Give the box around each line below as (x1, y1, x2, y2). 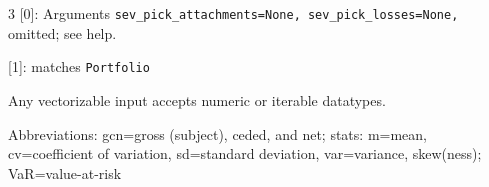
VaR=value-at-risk (8, 162, 122, 183)
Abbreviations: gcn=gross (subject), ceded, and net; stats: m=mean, (8, 123, 427, 144)
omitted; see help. (8, 22, 117, 43)
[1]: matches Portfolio (8, 56, 150, 77)
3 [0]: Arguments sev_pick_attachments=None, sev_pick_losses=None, (8, 3, 459, 23)
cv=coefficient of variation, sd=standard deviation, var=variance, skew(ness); (8, 143, 482, 164)
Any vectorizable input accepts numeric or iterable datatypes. (8, 89, 386, 110)
